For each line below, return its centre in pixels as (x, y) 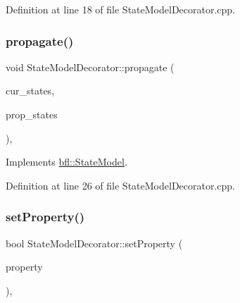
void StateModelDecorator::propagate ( (90, 67)
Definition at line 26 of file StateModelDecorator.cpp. (121, 185)
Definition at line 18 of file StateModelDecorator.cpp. (121, 9)
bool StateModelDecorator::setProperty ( (94, 243)
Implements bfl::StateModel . (67, 162)
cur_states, (30, 91)
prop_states (32, 114)
